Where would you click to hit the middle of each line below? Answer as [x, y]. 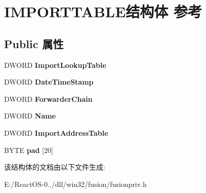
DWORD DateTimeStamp [49, 82]
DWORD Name [30, 116]
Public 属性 [34, 43]
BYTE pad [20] [29, 150]
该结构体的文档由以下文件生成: [55, 167]
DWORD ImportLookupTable [55, 65]
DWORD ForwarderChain [48, 99]
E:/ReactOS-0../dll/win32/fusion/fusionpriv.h [75, 184]
